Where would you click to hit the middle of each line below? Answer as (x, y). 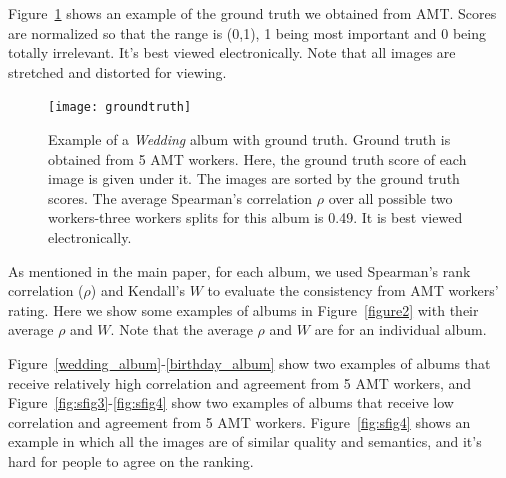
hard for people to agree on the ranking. (131, 460)
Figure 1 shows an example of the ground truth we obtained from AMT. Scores (252, 13)
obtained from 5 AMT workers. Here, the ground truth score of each (257, 158)
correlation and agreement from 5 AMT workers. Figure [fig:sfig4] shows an (239, 421)
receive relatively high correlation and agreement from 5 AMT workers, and (240, 382)
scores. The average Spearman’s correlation (180, 197)
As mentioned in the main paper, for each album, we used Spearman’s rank (239, 270)
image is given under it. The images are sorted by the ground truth (254, 178)
